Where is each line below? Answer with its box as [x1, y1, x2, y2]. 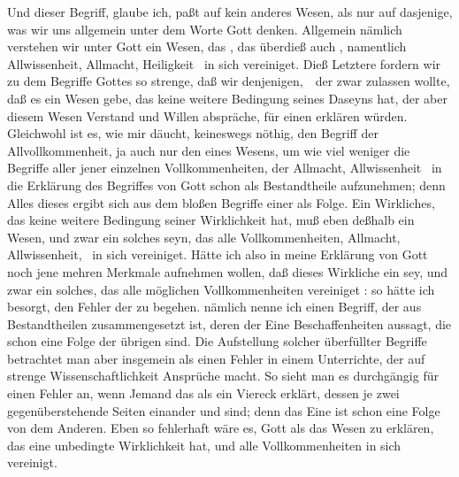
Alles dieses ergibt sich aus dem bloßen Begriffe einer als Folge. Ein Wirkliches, [7, 193, 435, 212]
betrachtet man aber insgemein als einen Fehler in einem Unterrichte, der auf [7, 349, 425, 367]
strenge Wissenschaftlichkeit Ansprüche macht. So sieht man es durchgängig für [7, 366, 439, 385]
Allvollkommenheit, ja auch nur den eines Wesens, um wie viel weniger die [7, 141, 410, 159]
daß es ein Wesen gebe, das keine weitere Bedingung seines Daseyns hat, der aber [7, 88, 448, 107]
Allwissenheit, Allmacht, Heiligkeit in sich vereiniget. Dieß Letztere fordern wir [7, 54, 441, 73]
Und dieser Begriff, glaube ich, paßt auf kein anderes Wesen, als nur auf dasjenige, [7, 3, 453, 20]
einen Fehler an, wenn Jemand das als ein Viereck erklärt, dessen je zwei [7, 384, 400, 403]
